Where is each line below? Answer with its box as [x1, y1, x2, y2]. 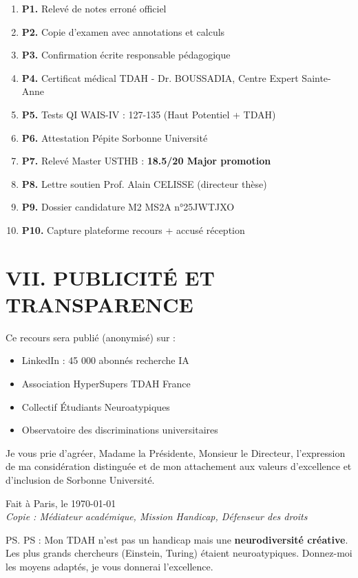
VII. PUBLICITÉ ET [6, 263, 215, 291]
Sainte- [302, 70, 331, 85]
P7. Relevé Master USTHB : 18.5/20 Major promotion [21, 153, 271, 168]
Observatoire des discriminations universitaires [21, 422, 218, 437]
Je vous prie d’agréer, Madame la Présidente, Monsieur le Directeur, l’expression [6, 445, 346, 460]
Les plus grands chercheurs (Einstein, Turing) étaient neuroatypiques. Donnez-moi [6, 546, 352, 560]
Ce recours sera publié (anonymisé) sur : [6, 330, 176, 344]
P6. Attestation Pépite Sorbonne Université [21, 130, 208, 144]
